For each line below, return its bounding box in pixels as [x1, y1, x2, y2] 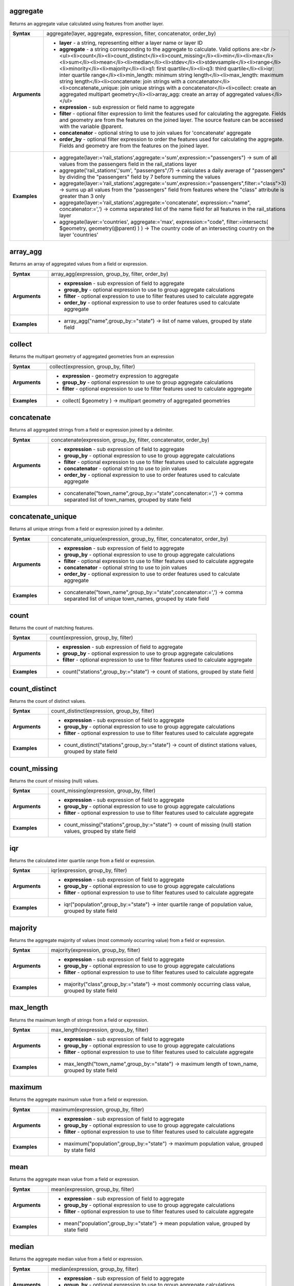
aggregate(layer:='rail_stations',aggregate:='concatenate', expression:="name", [59, 199, 251, 206]
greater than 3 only [59, 192, 106, 200]
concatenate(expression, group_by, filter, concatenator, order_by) [51, 436, 210, 443]
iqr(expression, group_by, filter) [51, 867, 127, 874]
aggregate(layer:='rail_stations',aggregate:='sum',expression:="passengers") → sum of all [59, 154, 277, 161]
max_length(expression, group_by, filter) [51, 1026, 149, 1033]
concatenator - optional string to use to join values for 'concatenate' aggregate [59, 129, 251, 136]
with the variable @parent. [59, 122, 123, 130]
